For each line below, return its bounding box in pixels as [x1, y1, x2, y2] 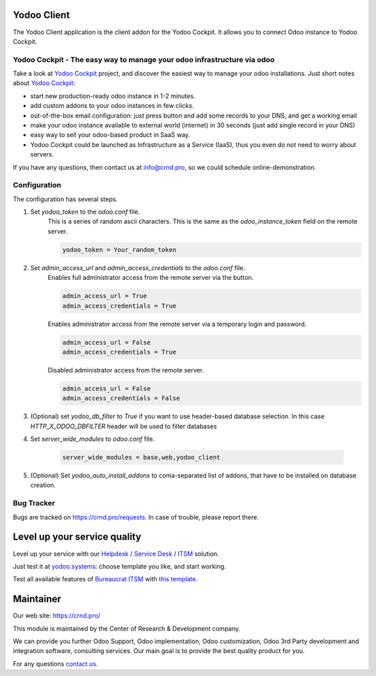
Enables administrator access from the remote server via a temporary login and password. [47, 320, 307, 328]
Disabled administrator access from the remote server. [47, 365, 205, 374]
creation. [30, 481, 56, 489]
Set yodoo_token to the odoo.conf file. [30, 207, 141, 216]
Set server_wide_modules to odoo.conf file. [30, 435, 155, 443]
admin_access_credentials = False [62, 394, 180, 402]
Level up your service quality [13, 531, 142, 543]
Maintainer [13, 593, 62, 605]
